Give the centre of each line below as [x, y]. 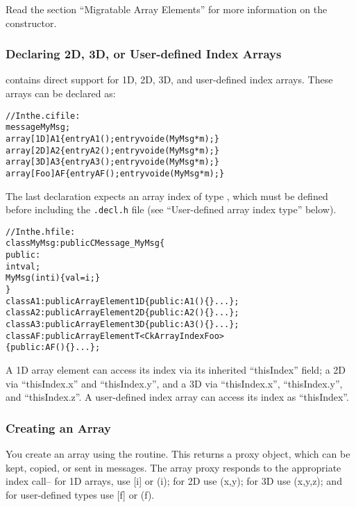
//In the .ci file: [43, 116]
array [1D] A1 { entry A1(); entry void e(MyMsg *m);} [112, 139]
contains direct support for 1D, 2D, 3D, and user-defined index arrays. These [169, 80]
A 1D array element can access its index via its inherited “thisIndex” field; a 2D [176, 369]
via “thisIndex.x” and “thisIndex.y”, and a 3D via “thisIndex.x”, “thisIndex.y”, [174, 383]
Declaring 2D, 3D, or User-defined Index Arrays [144, 54]
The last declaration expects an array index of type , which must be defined [167, 196]
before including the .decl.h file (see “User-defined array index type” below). [171, 209]
